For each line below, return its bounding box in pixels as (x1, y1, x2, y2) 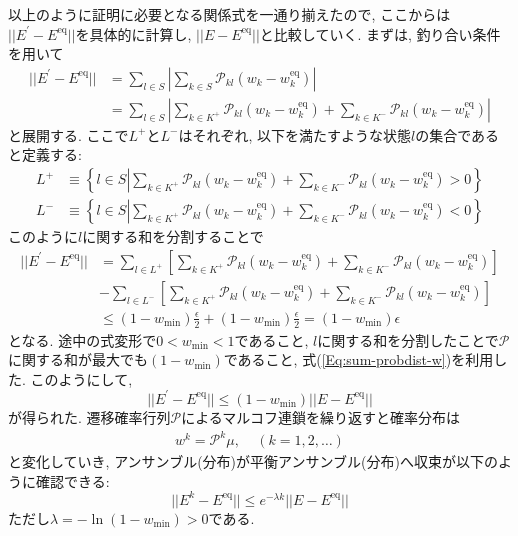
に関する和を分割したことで (317, 329, 499, 350)
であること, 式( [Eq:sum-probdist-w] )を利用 (223, 349, 494, 370)
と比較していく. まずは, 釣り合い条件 (259, 23, 501, 44)
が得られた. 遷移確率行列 (8, 406, 171, 427)
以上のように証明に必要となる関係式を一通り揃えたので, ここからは (8, 4, 451, 24)
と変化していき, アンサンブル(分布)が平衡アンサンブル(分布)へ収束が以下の (8, 451, 498, 472)
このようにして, (30, 368, 133, 389)
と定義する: (8, 144, 82, 165)
